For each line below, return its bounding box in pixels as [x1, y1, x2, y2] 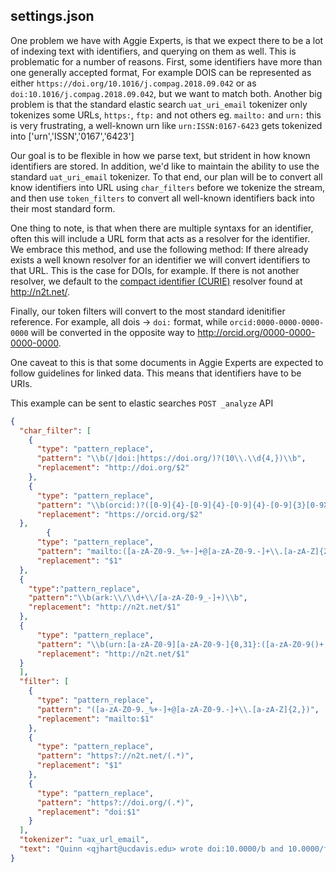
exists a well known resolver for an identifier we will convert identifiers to [10, 254, 311, 266]
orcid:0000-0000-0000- [229, 317, 325, 328]
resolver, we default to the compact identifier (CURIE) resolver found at [10, 275, 303, 287]
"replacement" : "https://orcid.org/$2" [36, 509, 203, 519]
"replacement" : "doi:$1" [36, 807, 141, 817]
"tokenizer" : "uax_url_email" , [19, 835, 150, 845]
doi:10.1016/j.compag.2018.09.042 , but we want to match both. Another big [10, 87, 323, 99]
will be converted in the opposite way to [30, 326, 196, 338]
